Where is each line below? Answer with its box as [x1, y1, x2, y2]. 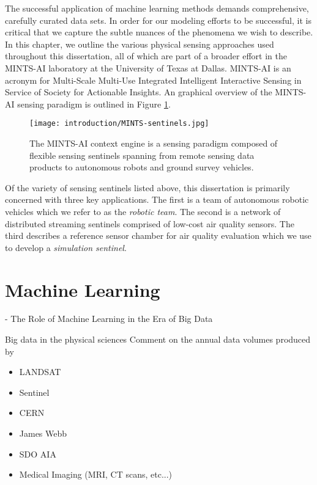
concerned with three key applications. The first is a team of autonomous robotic [5, 193, 309, 206]
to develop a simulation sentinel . [5, 241, 127, 253]
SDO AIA [19, 447, 56, 460]
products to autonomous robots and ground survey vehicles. [29, 161, 254, 173]
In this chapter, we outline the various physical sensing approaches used [5, 37, 274, 50]
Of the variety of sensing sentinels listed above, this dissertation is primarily [5, 181, 290, 194]
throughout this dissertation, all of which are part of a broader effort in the [5, 49, 287, 62]
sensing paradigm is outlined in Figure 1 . [17, 97, 171, 110]
